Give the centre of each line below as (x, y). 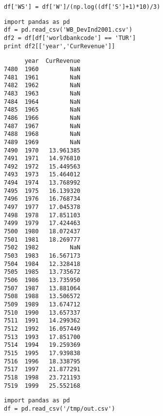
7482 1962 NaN (42, 85)
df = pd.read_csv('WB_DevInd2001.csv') (68, 30)
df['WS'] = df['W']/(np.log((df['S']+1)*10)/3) (82, 7)
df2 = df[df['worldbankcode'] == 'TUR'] (70, 38)
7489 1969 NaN (42, 142)
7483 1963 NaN (42, 93)
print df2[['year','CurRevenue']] (60, 46)
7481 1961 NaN (42, 77)
